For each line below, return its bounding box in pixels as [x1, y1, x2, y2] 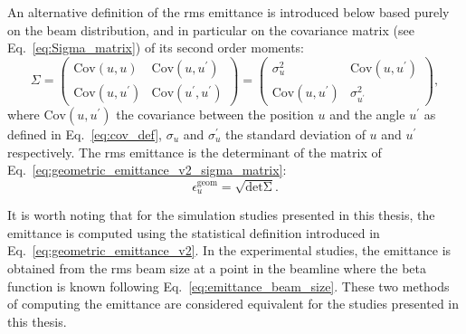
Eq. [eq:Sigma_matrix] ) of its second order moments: [7, 38, 305, 57]
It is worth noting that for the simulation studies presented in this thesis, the [7, 205, 435, 224]
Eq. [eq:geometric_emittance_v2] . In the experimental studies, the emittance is [7, 241, 452, 260]
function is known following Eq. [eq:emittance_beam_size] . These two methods [7, 276, 450, 295]
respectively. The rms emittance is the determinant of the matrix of [7, 142, 382, 161]
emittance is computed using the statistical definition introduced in [7, 223, 380, 242]
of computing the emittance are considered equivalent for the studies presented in [7, 294, 459, 313]
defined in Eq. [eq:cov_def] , [7, 124, 162, 143]
